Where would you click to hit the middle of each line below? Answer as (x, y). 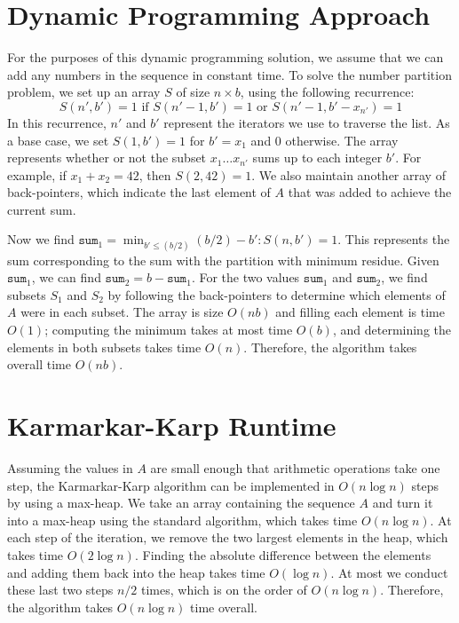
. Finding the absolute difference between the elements (283, 554)
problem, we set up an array (84, 92)
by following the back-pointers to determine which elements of (277, 294)
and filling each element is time (360, 312)
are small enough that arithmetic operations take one (295, 467)
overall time (39, 364)
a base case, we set (58, 140)
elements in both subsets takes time (104, 347)
